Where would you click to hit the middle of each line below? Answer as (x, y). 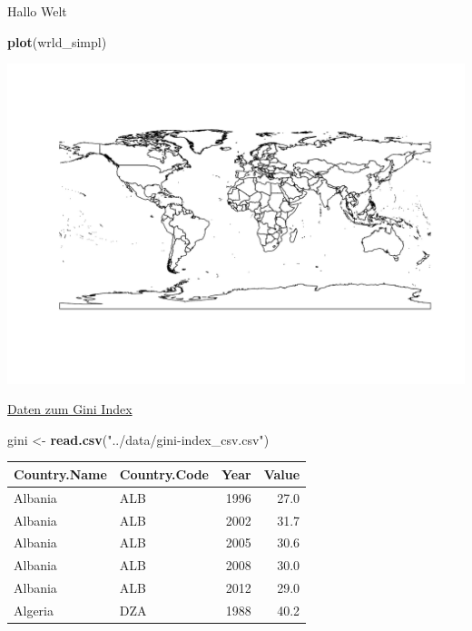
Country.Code (164, 473)
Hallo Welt (37, 11)
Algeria (34, 610)
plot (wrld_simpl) (57, 41)
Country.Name (60, 473)
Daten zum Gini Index (70, 409)
